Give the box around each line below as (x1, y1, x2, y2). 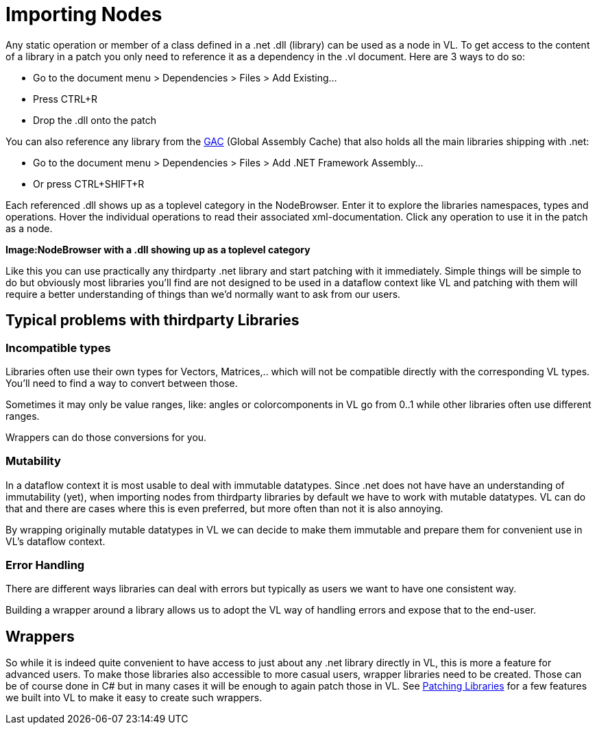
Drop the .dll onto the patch (33, 114, 157, 126)
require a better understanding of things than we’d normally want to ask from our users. (5, 288, 401, 300)
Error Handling (5, 558, 85, 572)
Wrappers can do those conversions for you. (5, 431, 207, 443)
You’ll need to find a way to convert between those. (5, 377, 238, 389)
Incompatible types (5, 340, 111, 355)
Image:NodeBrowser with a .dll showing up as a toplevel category (5, 243, 310, 255)
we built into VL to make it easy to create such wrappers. (5, 692, 263, 704)
